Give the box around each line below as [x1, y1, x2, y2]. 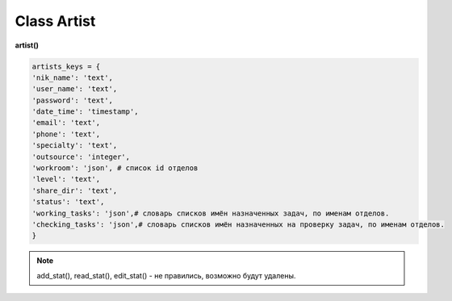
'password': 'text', [31, 95, 113, 105]
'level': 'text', [31, 174, 101, 184]
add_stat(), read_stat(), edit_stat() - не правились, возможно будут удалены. [36, 270, 296, 280]
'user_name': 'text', [31, 85, 118, 94]
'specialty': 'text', [31, 141, 118, 150]
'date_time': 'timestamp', [31, 107, 139, 116]
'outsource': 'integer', [31, 152, 131, 161]
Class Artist [15, 12, 96, 30]
